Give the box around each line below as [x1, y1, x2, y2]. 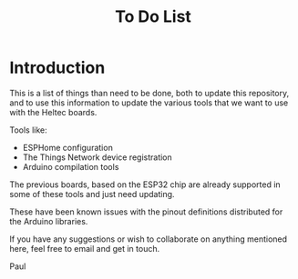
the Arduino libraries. [9, 215, 88, 226]
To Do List [115, 6, 191, 27]
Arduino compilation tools [22, 161, 119, 172]
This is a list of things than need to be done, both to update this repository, [9, 87, 290, 98]
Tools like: [9, 125, 47, 135]
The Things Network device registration [22, 152, 173, 163]
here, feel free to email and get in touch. [9, 243, 160, 254]
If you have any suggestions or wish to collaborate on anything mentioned [9, 234, 288, 244]
